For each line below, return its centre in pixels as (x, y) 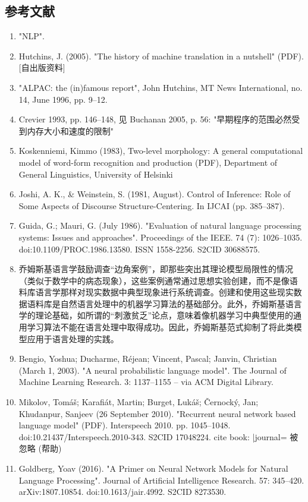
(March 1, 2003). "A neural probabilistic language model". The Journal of (153, 370)
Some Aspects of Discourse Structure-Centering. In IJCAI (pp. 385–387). (152, 205)
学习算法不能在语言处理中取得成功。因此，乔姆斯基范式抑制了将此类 (160, 327)
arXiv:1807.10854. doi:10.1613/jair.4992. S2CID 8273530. (122, 492)
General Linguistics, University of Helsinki (96, 174)
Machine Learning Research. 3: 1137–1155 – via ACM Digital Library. (146, 382)
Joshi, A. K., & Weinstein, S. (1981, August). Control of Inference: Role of (155, 194)
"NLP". (32, 36)
